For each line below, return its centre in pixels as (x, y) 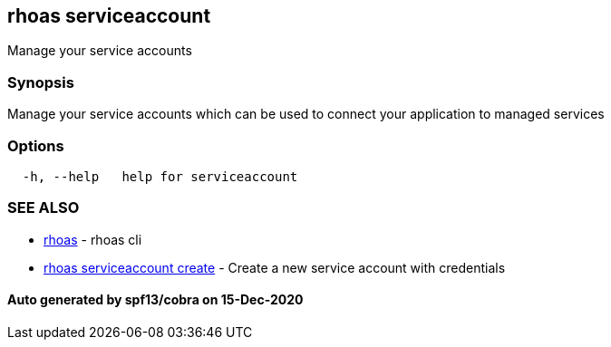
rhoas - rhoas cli (93, 239)
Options (36, 145)
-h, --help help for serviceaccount (160, 176)
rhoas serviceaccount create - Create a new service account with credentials (275, 267)
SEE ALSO (44, 208)
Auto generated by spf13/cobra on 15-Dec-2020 (155, 300)
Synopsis (41, 82)
